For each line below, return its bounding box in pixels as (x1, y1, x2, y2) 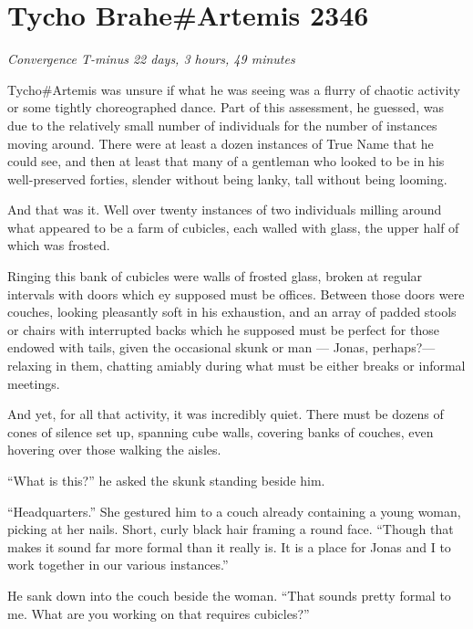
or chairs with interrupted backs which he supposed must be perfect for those (7, 320, 439, 339)
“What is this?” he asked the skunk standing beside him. (7, 471, 325, 489)
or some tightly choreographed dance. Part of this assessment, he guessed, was (7, 98, 444, 117)
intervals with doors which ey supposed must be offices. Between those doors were (7, 284, 465, 303)
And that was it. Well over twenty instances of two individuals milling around (7, 200, 442, 219)
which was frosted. (7, 236, 110, 255)
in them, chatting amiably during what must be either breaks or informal (56, 356, 466, 375)
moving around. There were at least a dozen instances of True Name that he (7, 133, 434, 152)
